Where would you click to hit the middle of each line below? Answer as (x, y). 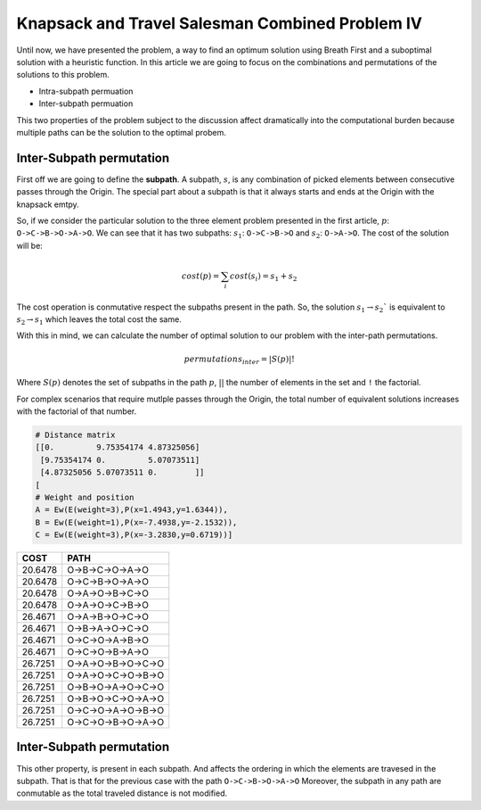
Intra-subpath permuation (86, 91)
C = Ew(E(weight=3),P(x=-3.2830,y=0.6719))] (134, 535)
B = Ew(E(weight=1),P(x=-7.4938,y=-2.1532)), (136, 522)
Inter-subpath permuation (86, 103)
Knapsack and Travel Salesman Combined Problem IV (220, 23)
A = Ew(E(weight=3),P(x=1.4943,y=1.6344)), (132, 510)
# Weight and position (85, 497)
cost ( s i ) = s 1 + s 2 (264, 277)
